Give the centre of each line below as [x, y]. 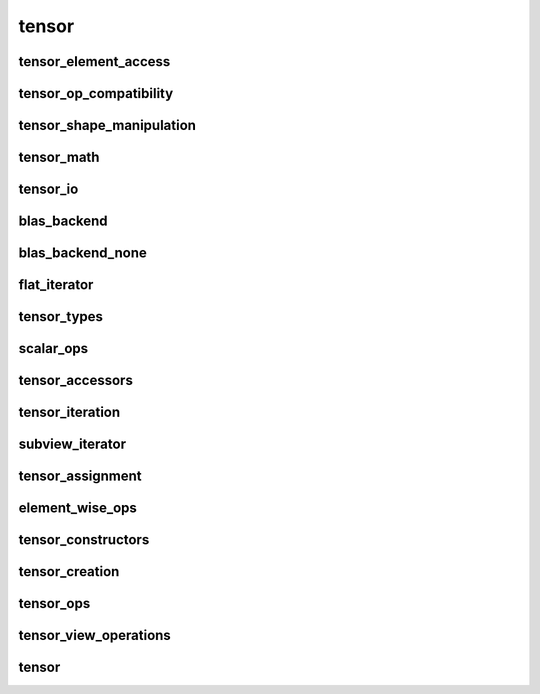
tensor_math [59, 157]
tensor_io [48, 189]
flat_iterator [56, 285]
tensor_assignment [80, 476]
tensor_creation [69, 571]
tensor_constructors [84, 540]
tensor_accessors [76, 380]
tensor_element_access [94, 61]
